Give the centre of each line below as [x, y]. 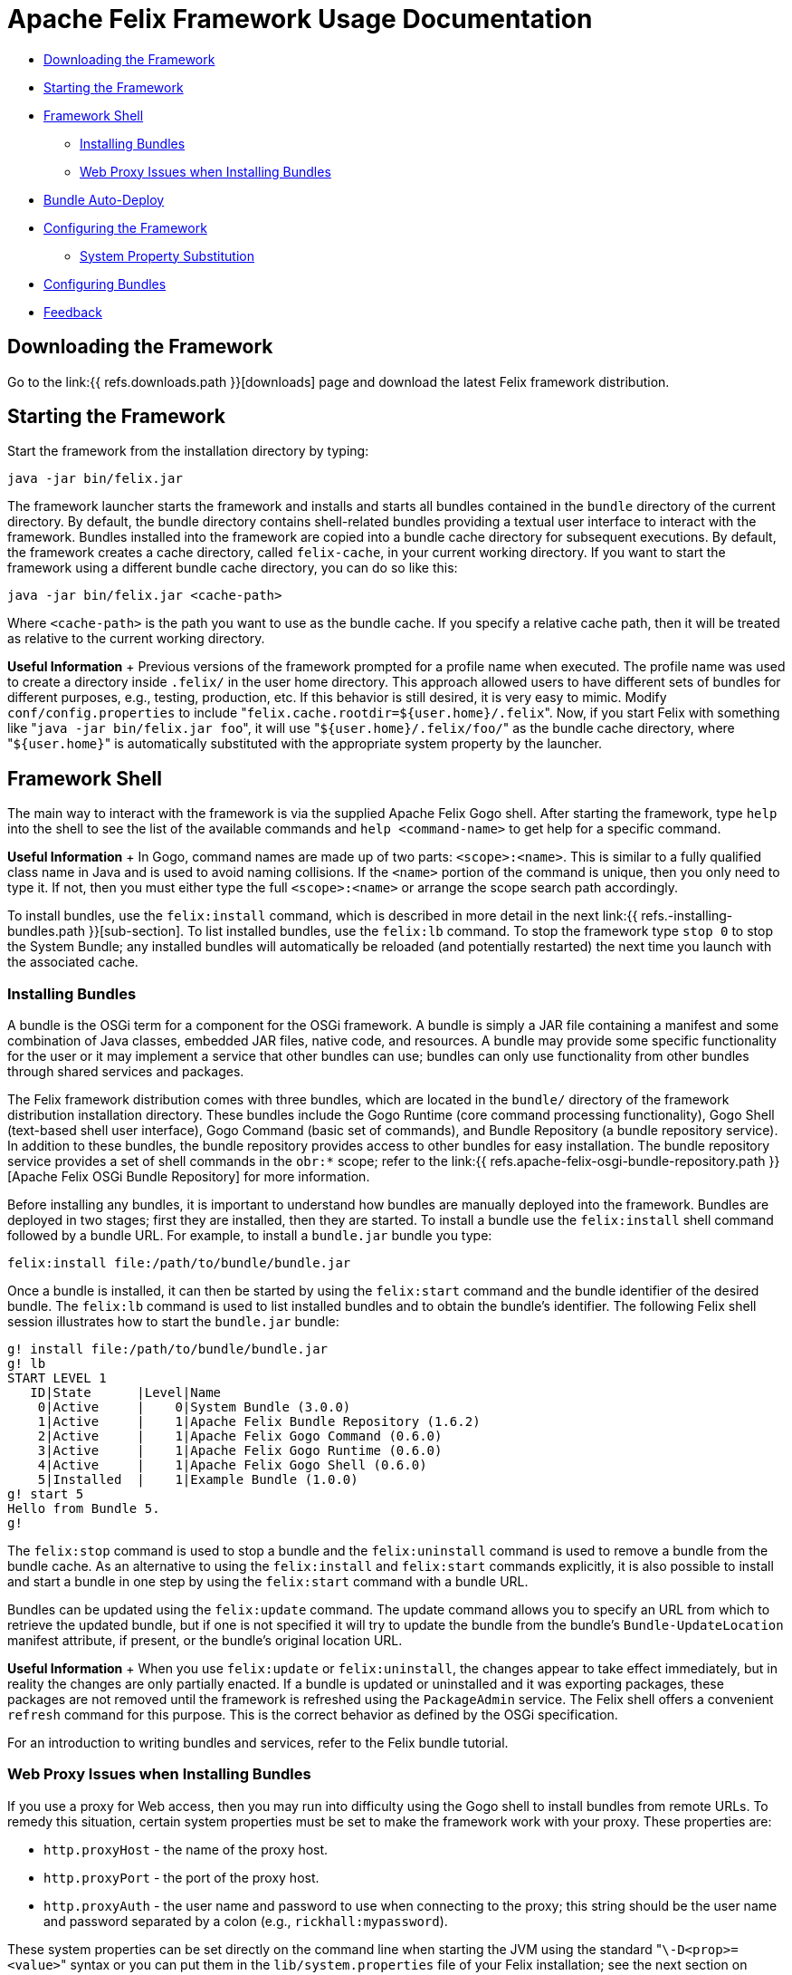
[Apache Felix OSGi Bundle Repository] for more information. [189, 1177]
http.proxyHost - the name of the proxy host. [186, 1849]
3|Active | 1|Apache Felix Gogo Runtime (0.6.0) [240, 1451]
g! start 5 [46, 1494]
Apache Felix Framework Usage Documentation [300, 19]
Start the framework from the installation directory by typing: [188, 451]
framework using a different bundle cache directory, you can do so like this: [233, 568]
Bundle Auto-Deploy [104, 199]
